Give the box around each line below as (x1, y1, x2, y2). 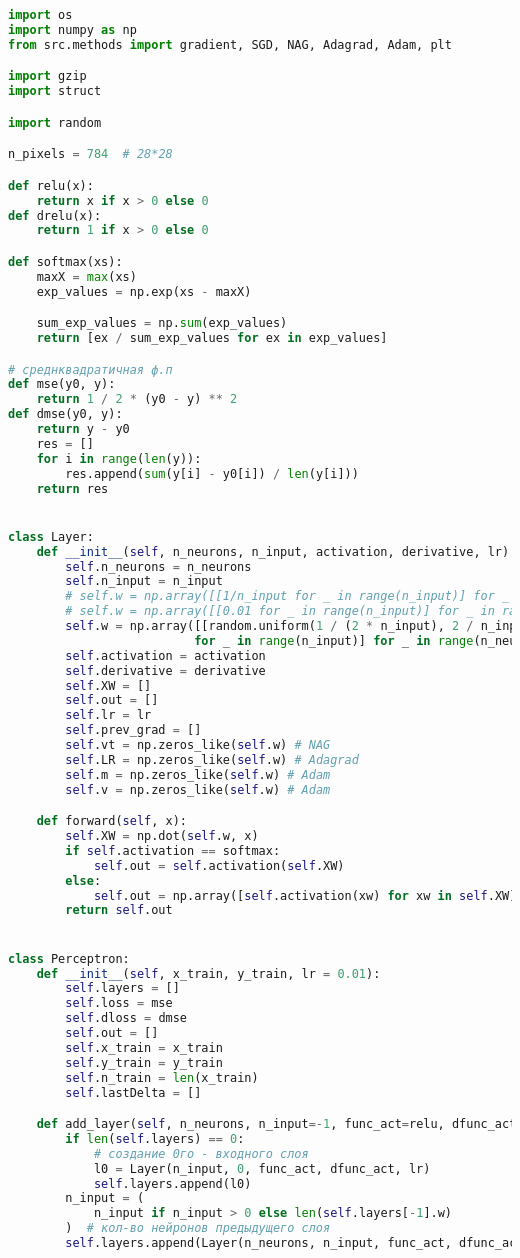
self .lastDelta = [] (65, 1085, 202, 1100)
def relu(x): (8, 178, 94, 193)
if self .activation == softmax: (65, 843, 281, 858)
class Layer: (8, 529, 94, 544)
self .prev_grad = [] (65, 723, 202, 738)
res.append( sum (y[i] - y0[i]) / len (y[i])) (65, 466, 359, 481)
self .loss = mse (65, 996, 173, 1011)
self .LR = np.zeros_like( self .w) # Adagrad (65, 752, 359, 767)
